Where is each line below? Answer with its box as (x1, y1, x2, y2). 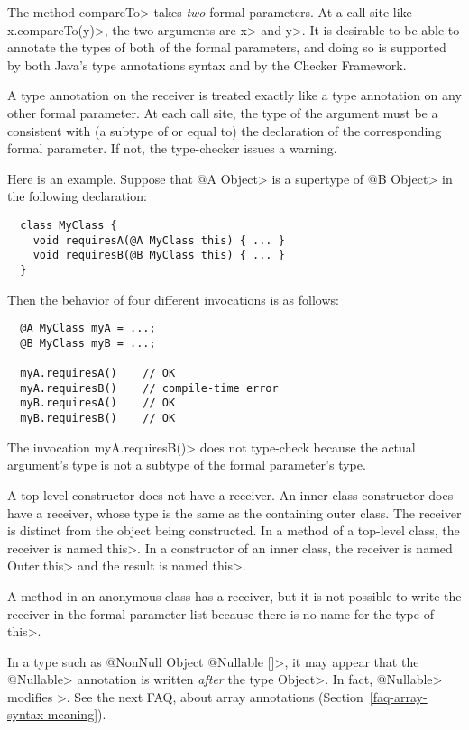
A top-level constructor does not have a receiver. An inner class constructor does (7, 485, 454, 504)
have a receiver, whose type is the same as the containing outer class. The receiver (7, 503, 462, 522)
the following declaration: (7, 187, 147, 205)
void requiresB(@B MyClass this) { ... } (32, 249, 285, 262)
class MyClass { (20, 218, 117, 232)
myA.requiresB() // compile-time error (20, 381, 279, 395)
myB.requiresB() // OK (20, 412, 176, 425)
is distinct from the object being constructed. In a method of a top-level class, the (7, 521, 460, 540)
